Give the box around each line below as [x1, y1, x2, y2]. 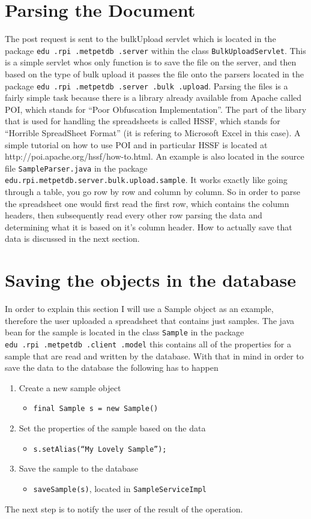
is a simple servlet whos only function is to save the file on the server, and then [5, 56, 297, 68]
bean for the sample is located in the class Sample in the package [5, 326, 244, 338]
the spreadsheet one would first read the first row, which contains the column [5, 197, 289, 209]
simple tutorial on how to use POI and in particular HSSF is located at [5, 138, 268, 151]
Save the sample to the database [19, 462, 138, 475]
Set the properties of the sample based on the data [19, 422, 206, 434]
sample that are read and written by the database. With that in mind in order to [5, 349, 304, 362]
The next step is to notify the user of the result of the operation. [5, 502, 243, 515]
